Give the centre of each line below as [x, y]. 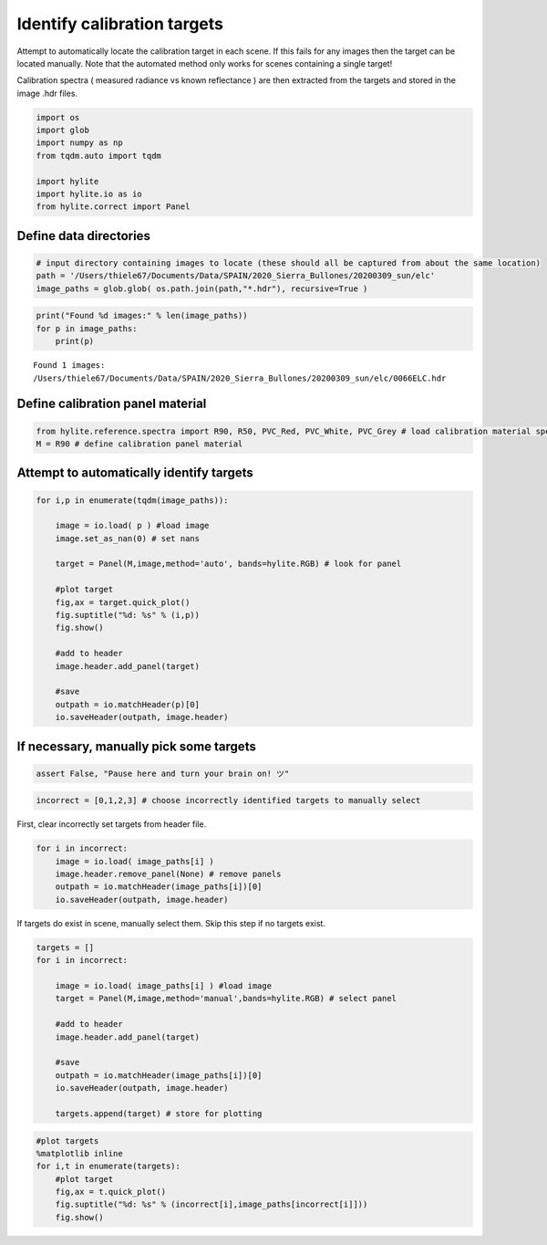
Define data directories [83, 236]
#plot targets [67, 1140]
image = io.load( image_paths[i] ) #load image [164, 986]
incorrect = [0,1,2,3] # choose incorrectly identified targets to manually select [228, 800]
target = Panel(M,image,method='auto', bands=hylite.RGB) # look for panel [228, 564]
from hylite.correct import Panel [113, 207]
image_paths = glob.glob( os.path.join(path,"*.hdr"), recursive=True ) [202, 288]
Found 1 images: [69, 366]
